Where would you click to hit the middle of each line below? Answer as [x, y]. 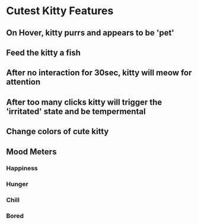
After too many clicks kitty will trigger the [84, 102]
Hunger [17, 184]
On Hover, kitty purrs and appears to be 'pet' [90, 33]
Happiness [22, 168]
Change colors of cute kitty [58, 132]
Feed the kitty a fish [44, 52]
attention [23, 82]
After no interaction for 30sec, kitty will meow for [99, 73]
